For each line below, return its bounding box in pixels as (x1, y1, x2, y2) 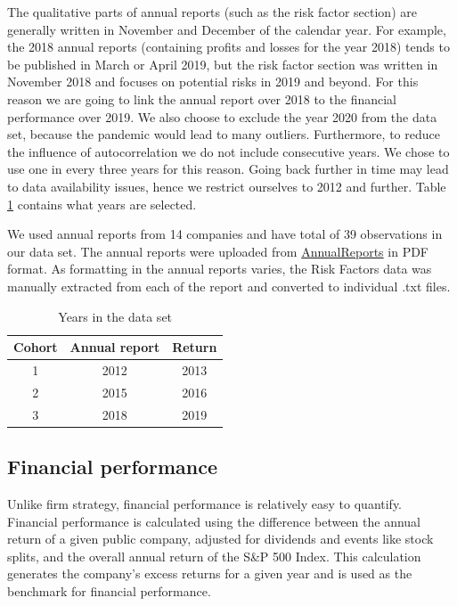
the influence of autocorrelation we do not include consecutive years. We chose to (7, 142, 450, 160)
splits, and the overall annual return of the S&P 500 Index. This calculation (7, 546, 421, 565)
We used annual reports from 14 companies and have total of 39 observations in (7, 225, 443, 243)
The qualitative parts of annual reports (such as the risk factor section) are (7, 3, 417, 20)
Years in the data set (58, 307, 173, 325)
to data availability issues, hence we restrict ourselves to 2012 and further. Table (7, 176, 446, 195)
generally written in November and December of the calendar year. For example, (7, 20, 446, 38)
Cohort (13, 338, 58, 356)
